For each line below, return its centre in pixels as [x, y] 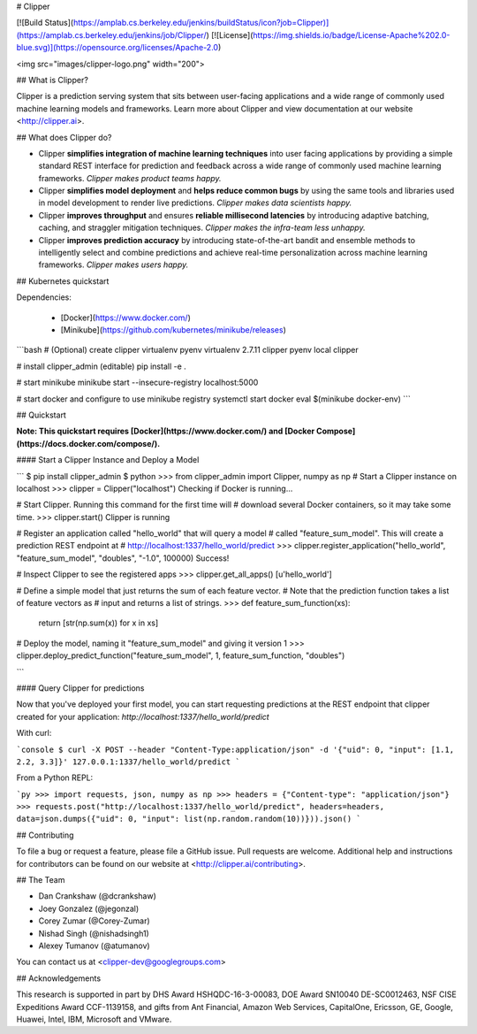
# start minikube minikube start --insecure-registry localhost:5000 [137, 383]
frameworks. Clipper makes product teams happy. [130, 178]
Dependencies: [44, 297]
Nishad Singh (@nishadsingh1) [94, 933]
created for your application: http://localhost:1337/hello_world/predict [143, 716]
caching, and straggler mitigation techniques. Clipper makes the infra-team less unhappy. [202, 228]
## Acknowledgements [59, 978]
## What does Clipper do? [64, 137]
